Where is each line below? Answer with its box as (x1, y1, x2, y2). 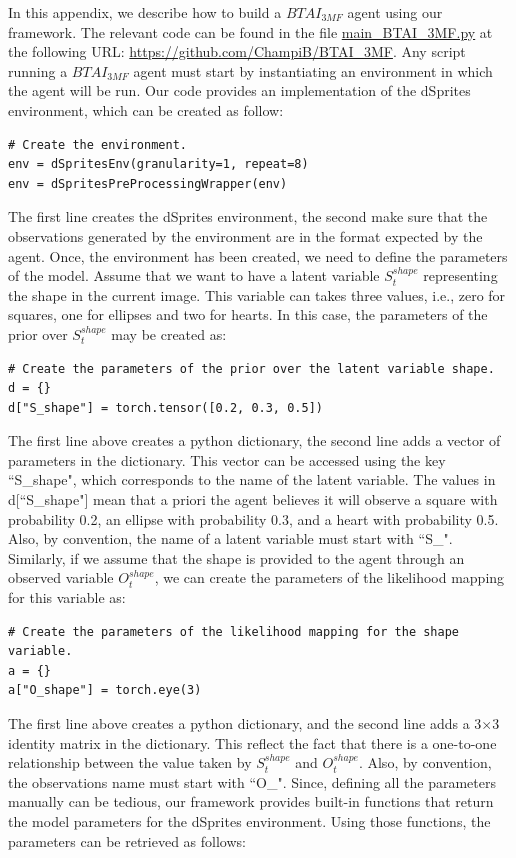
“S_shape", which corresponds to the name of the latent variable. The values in (8, 469, 496, 490)
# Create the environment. (8, 137, 187, 152)
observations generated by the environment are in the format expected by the (8, 225, 483, 246)
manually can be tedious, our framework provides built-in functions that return (8, 791, 494, 812)
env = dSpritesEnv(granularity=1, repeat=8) (8, 157, 309, 172)
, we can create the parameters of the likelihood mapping (154, 567, 505, 588)
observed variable (8, 567, 114, 588)
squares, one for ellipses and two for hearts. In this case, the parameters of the (8, 304, 488, 325)
